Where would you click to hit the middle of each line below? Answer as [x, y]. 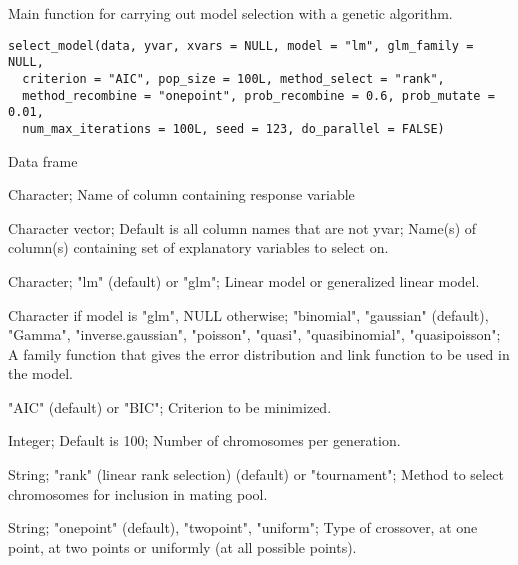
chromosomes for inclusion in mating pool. [138, 493]
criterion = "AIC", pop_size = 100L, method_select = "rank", [233, 78]
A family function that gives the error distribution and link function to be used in [259, 353]
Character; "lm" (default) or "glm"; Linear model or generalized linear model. [244, 280]
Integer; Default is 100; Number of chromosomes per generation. [204, 440]
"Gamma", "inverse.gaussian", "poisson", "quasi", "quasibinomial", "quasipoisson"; [254, 334]
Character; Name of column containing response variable [181, 194]
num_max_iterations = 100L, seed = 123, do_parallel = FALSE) [233, 128]
